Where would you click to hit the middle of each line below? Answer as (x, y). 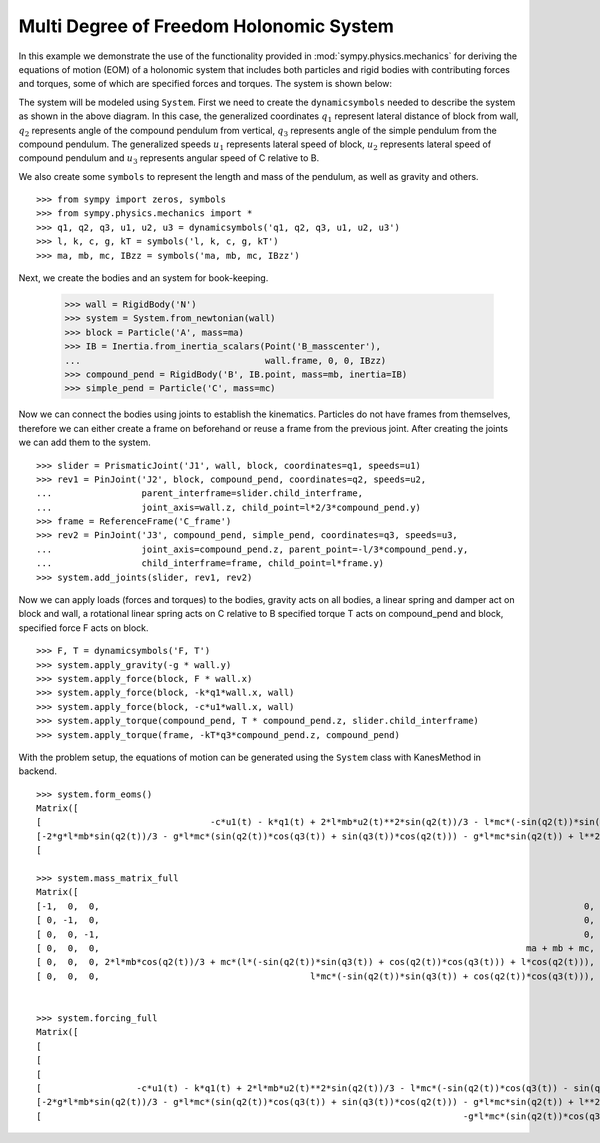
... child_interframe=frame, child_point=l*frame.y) (210, 563)
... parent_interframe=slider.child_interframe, (200, 493)
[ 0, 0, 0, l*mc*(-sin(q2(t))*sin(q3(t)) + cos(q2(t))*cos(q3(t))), (315, 976)
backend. (37, 771)
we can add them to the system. (84, 442)
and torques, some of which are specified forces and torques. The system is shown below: (205, 84)
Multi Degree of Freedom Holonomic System (206, 26)
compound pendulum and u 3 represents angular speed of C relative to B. (169, 159)
